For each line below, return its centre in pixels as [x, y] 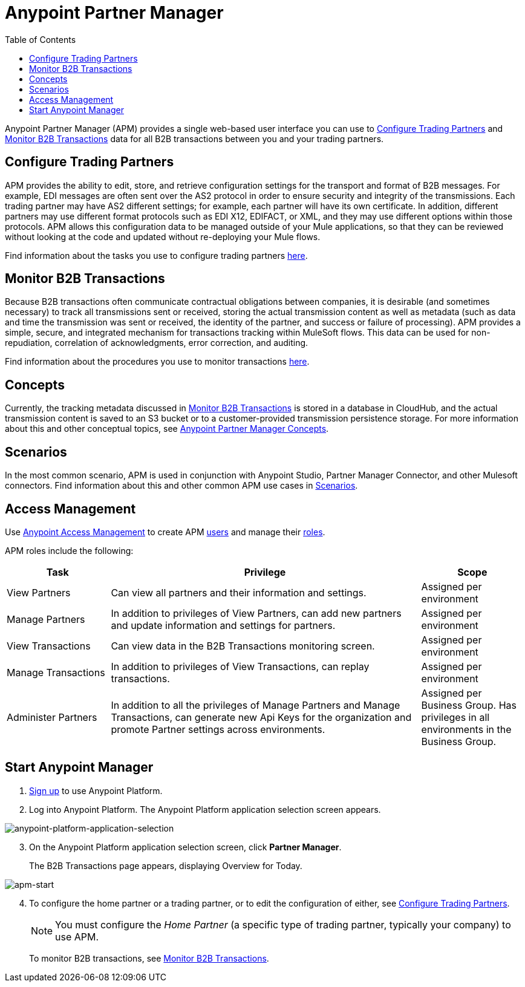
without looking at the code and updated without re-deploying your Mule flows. [163, 236]
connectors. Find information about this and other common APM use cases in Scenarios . [181, 486]
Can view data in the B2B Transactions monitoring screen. [243, 646]
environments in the [466, 729]
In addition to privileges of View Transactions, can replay [240, 666]
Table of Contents [41, 39]
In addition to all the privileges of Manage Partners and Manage [256, 705]
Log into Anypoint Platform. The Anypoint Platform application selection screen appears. [205, 809]
